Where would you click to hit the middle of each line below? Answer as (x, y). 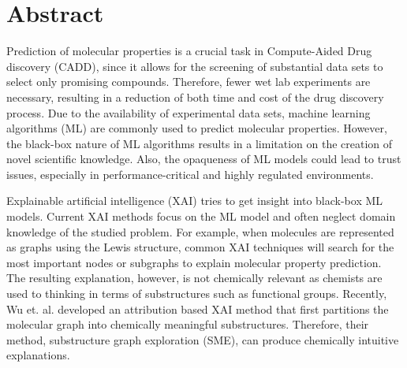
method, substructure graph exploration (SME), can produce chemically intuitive (203, 339)
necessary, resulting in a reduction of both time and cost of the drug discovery (195, 97)
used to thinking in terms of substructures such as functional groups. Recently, (197, 294)
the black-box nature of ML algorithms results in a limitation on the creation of (200, 143)
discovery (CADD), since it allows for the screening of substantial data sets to (195, 66)
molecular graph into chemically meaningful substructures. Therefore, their (188, 324)
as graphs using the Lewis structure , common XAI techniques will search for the (200, 247)
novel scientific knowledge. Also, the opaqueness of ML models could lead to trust (204, 159)
